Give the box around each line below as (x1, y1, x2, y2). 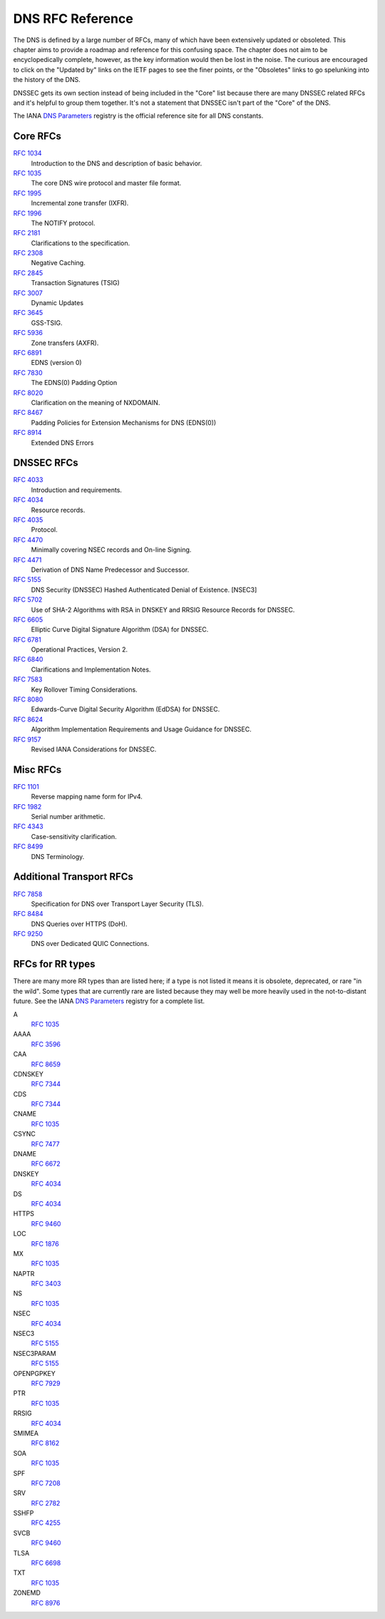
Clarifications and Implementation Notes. (31, 665, 151, 674)
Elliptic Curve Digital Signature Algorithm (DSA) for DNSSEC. (31, 625, 209, 634)
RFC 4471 (13, 555, 42, 564)
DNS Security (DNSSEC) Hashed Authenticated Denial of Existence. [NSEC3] (31, 585, 257, 594)
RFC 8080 (13, 695, 43, 704)
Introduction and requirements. (31, 485, 123, 494)
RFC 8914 (13, 428, 42, 437)
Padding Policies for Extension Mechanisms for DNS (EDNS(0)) (31, 418, 217, 427)
